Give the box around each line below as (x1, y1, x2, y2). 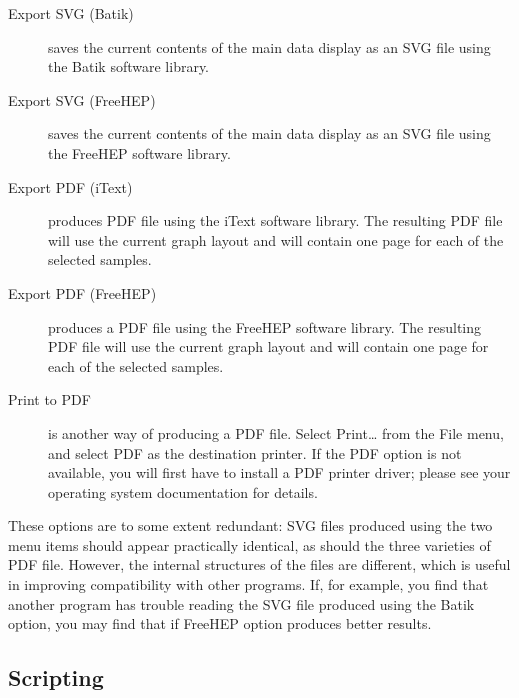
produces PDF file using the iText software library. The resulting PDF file (48, 210, 503, 231)
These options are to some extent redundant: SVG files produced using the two (8, 515, 493, 536)
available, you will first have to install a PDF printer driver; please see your (48, 462, 511, 483)
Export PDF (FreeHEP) (8, 282, 157, 303)
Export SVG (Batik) (8, 3, 134, 23)
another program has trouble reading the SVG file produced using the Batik (8, 593, 475, 614)
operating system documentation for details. (48, 481, 318, 502)
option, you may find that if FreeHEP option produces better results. (8, 613, 432, 634)
